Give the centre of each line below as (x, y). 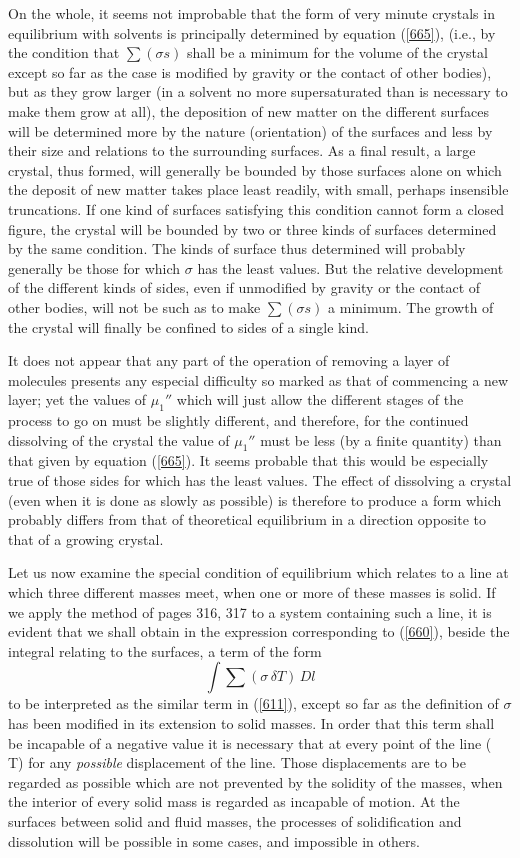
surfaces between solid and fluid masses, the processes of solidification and (235, 820)
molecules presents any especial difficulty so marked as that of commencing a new (258, 379)
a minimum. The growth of (411, 306)
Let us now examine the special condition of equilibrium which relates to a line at (258, 572)
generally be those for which (94, 267)
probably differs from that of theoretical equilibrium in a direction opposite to (247, 519)
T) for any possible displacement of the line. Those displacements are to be (237, 762)
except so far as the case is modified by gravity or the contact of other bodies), (250, 71)
